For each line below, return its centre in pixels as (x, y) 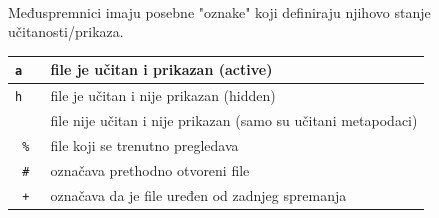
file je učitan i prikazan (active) (161, 69)
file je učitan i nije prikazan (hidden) (163, 95)
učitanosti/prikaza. (66, 31)
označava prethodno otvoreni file (150, 169)
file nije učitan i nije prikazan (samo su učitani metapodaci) (234, 120)
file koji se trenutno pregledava (144, 145)
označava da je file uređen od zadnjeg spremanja (198, 194)
